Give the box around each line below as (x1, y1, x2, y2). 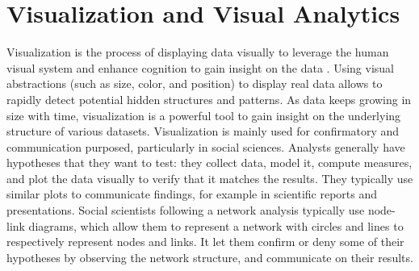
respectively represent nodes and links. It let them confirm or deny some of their (6, 233, 404, 250)
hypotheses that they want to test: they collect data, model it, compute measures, (6, 154, 413, 171)
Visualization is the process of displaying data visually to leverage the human (6, 44, 389, 60)
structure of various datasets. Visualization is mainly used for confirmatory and (6, 123, 400, 140)
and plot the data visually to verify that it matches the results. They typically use (6, 169, 413, 186)
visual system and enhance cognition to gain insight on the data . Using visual (6, 59, 394, 76)
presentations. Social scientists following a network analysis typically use (6, 202, 365, 219)
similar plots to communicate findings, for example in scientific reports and (6, 186, 378, 202)
